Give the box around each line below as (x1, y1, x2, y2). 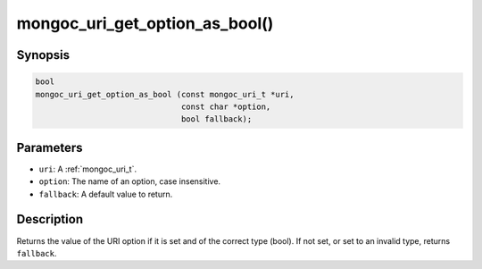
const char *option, (180, 101, 271, 112)
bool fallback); (180, 114, 253, 124)
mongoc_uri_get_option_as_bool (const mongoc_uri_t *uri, (35, 89, 295, 99)
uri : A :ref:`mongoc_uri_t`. (38, 164, 137, 174)
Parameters (16, 139, 83, 156)
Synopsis (16, 47, 71, 63)
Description (16, 212, 84, 227)
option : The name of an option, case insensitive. (38, 176, 221, 187)
